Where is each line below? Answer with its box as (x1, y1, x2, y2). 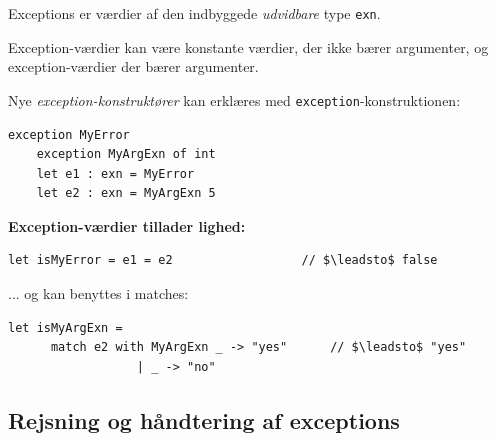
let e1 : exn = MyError (36, 166, 195, 181)
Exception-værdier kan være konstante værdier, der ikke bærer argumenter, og (8, 36, 489, 57)
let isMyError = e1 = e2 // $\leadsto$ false (8, 253, 438, 268)
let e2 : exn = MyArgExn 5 (36, 186, 216, 201)
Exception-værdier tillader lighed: (8, 215, 246, 236)
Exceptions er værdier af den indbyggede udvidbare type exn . (8, 3, 381, 23)
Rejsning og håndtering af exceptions (8, 404, 400, 435)
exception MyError (8, 127, 130, 142)
